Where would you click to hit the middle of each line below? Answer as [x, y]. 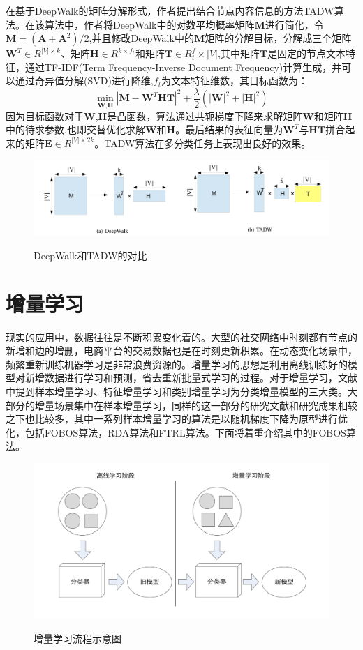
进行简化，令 [294, 24]
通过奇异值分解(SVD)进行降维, [84, 81]
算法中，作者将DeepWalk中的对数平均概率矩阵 [149, 24]
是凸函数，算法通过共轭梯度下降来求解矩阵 [205, 115]
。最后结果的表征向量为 [229, 129]
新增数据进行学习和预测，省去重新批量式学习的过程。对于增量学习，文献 [191, 378]
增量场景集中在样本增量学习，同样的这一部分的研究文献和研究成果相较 [196, 405]
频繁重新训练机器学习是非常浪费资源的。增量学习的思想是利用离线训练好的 [177, 364]
